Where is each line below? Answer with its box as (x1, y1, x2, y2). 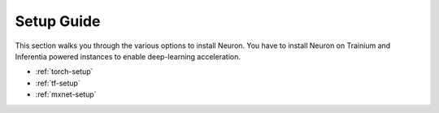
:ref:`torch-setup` (35, 67, 93, 76)
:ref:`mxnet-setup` (35, 89, 97, 99)
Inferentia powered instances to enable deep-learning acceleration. (15, 51, 241, 61)
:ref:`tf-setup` (35, 78, 80, 88)
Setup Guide (15, 12, 101, 30)
